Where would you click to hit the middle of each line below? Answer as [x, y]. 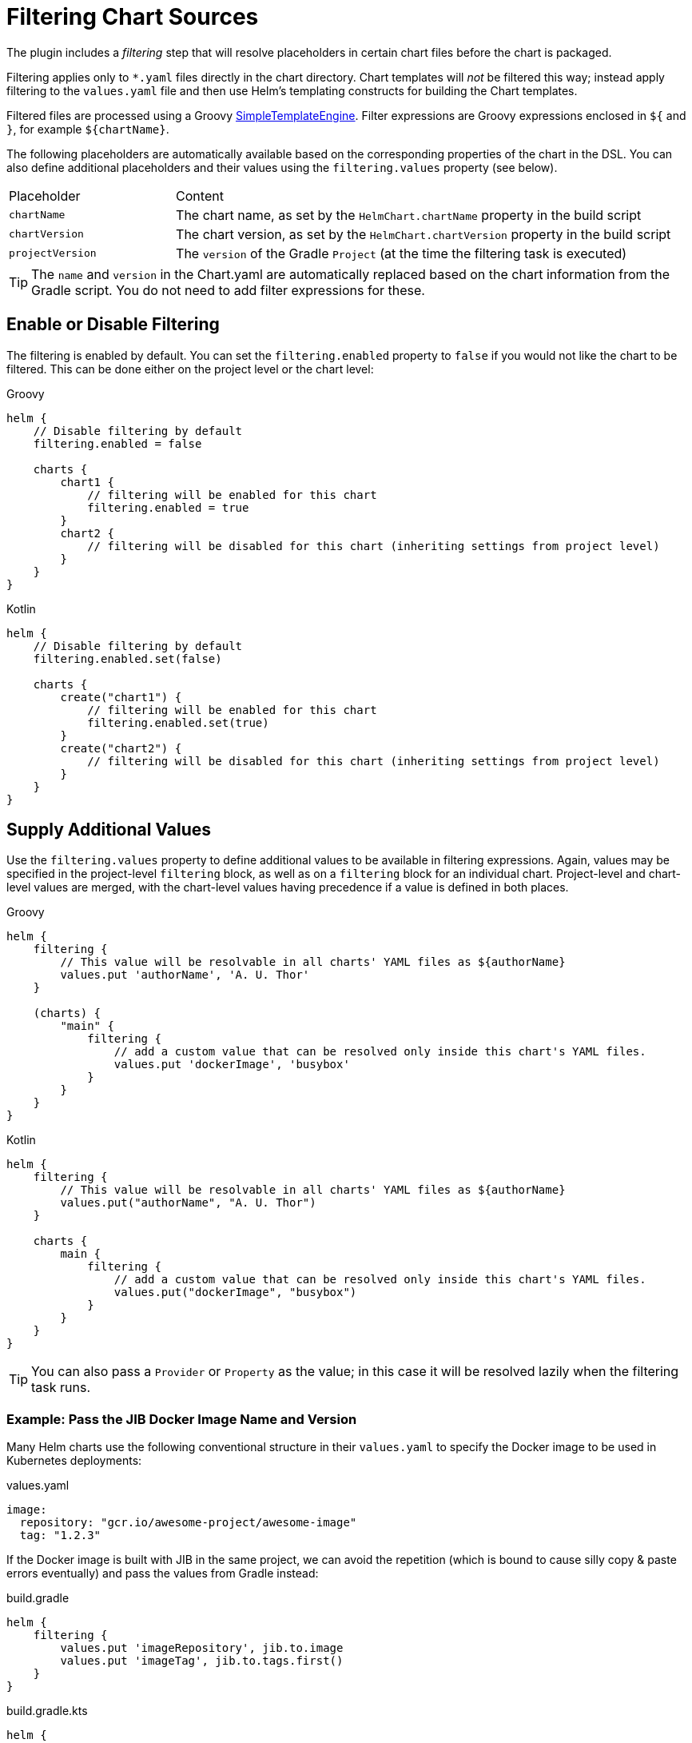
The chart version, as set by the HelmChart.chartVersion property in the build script [424, 234]
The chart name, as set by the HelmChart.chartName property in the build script [409, 215]
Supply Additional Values [109, 830]
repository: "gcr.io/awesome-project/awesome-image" [188, 1523]
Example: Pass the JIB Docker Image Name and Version [182, 1419]
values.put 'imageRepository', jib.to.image [202, 1648]
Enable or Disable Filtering [113, 325]
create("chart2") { [121, 748]
